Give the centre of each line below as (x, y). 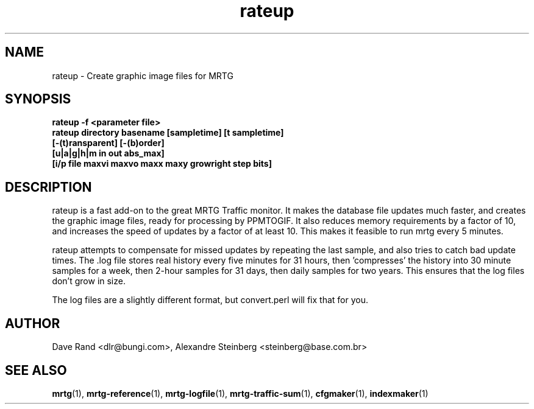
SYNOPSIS (38, 99)
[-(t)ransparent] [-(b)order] (108, 143)
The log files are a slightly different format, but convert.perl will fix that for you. (210, 300)
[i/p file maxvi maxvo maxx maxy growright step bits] (162, 164)
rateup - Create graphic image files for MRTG (143, 75)
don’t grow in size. (89, 281)
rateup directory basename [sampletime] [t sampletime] (168, 133)
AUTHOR (33, 323)
